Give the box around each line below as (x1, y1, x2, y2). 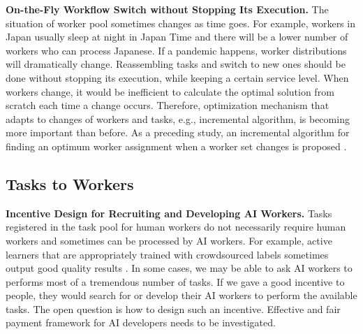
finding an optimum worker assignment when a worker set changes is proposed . (6, 138, 347, 153)
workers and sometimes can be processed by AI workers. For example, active (6, 233, 332, 247)
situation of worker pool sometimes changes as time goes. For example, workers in (6, 15, 355, 30)
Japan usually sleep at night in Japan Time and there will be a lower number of (6, 29, 348, 44)
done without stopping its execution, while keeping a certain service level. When (6, 70, 349, 85)
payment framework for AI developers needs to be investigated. (6, 315, 276, 330)
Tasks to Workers (6, 173, 134, 194)
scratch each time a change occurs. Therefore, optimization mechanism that (6, 98, 329, 112)
